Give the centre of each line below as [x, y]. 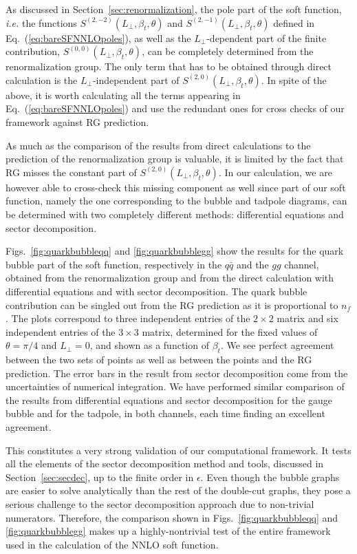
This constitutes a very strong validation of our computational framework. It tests [178, 450]
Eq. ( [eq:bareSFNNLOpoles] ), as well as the [98, 38]
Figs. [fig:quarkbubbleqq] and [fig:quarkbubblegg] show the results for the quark [175, 251]
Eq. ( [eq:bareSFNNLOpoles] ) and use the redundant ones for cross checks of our [175, 108]
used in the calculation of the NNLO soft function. [112, 544]
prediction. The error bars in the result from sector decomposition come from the [177, 373]
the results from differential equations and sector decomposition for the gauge [169, 399]
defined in [294, 22]
